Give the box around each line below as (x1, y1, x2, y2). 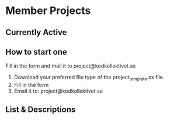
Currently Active (5, 27, 67, 37)
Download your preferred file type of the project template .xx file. (13, 74, 165, 82)
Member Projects (5, 4, 91, 17)
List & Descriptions (5, 104, 76, 114)
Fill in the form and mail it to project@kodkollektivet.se (5, 62, 136, 69)
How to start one (5, 47, 68, 57)
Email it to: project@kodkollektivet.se (13, 87, 103, 94)
